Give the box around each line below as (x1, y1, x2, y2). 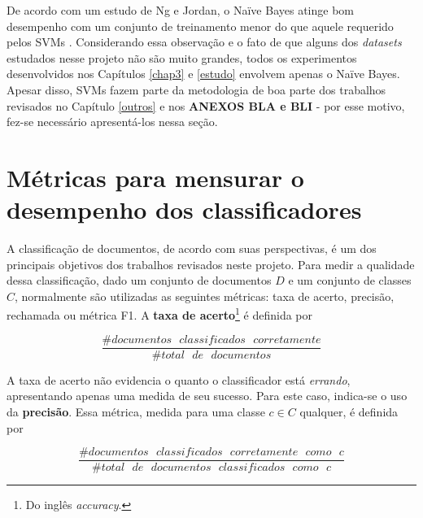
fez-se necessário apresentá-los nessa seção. (7, 113, 218, 130)
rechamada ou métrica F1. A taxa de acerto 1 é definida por (7, 304, 313, 324)
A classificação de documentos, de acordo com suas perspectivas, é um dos (7, 240, 377, 257)
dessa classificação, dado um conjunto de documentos (7, 272, 272, 289)
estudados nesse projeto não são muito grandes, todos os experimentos (7, 49, 357, 66)
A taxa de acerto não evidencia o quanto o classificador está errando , (7, 371, 351, 388)
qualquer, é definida (299, 403, 399, 420)
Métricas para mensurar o (7, 160, 304, 194)
